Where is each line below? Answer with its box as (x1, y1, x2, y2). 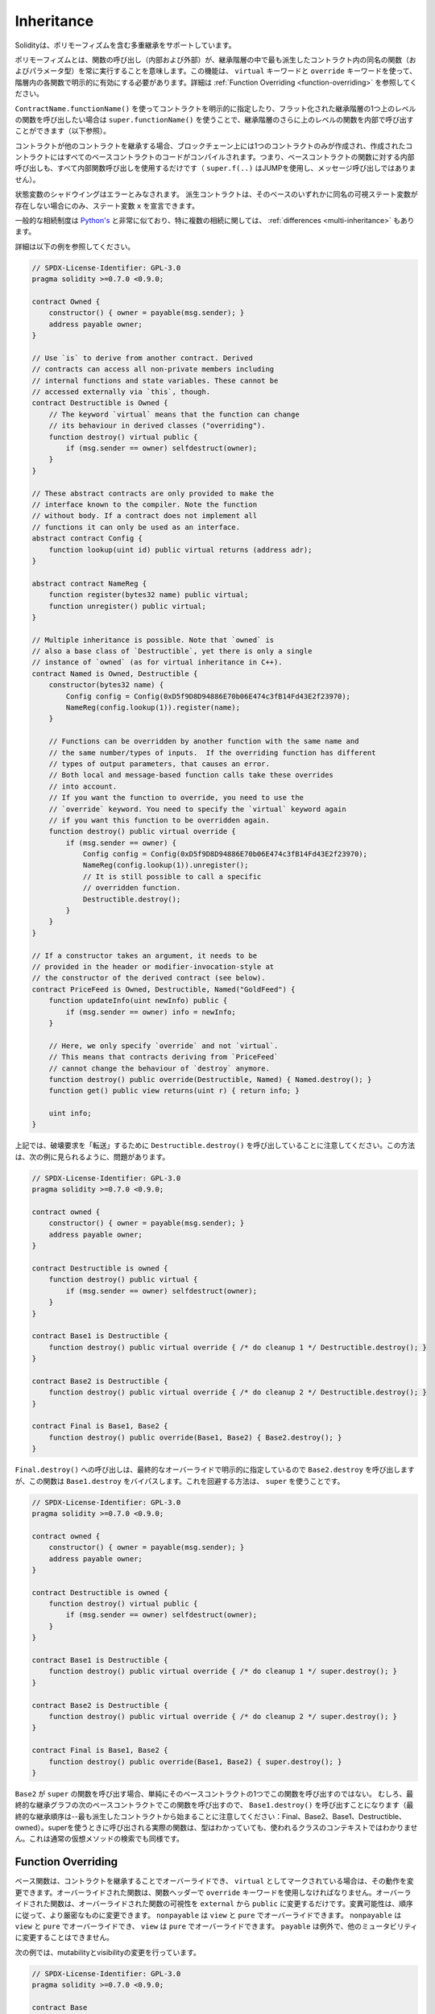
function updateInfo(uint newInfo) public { (48, 996, 228, 1005)
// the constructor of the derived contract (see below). (31, 973, 266, 983)
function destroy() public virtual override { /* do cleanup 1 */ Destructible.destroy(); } (48, 1342, 427, 1352)
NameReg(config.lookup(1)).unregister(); (82, 860, 249, 870)
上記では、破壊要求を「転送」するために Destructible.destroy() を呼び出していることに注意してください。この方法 (14, 1141, 416, 1150)
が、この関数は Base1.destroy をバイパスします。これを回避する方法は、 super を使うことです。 (14, 1476, 345, 1486)
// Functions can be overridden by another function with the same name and (48, 737, 359, 746)
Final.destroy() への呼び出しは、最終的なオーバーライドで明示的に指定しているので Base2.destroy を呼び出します (14, 1465, 415, 1474)
